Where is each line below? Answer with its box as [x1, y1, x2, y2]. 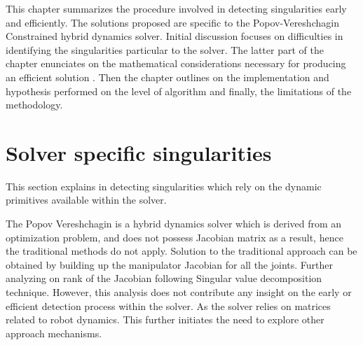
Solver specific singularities [6, 138, 272, 167]
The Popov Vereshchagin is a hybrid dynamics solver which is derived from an [6, 216, 342, 231]
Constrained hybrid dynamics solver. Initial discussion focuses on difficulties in [6, 29, 343, 43]
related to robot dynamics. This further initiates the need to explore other [6, 312, 324, 327]
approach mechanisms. [6, 325, 102, 340]
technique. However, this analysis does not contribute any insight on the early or [6, 285, 352, 300]
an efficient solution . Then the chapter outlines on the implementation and [6, 69, 329, 84]
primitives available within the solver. [6, 192, 167, 207]
